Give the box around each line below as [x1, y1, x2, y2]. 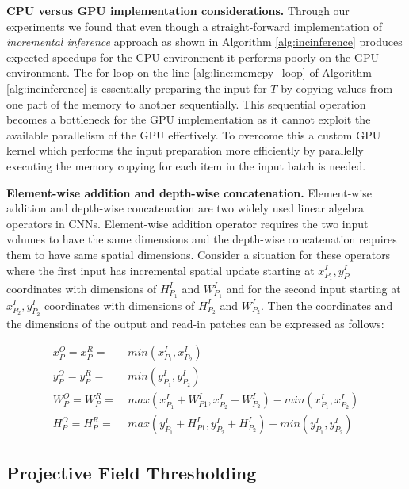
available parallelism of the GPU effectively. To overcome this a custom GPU [6, 126, 381, 143]
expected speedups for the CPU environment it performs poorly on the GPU [6, 48, 379, 65]
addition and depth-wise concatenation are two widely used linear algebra [6, 200, 365, 216]
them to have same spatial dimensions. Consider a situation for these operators [6, 246, 391, 262]
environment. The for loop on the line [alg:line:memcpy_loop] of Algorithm [6, 64, 373, 81]
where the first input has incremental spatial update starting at [6, 262, 315, 278]
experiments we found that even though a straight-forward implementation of [6, 17, 382, 34]
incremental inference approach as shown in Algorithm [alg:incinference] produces [6, 33, 403, 50]
